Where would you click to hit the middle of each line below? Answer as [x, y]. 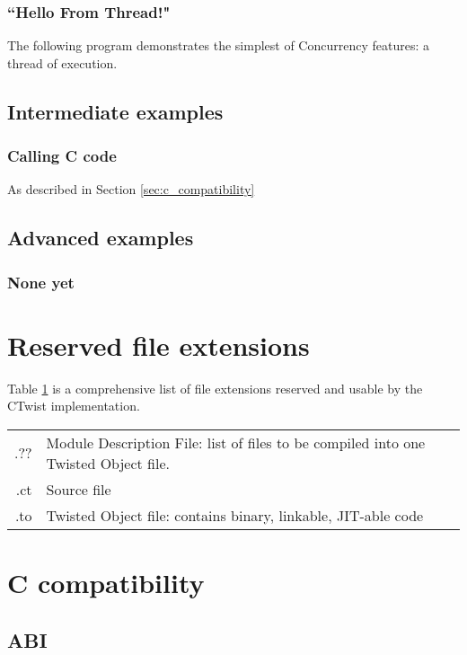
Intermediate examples [115, 111]
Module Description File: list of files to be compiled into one [236, 442]
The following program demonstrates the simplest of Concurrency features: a [218, 45]
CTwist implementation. [74, 406]
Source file [79, 489]
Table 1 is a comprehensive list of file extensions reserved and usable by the [215, 388]
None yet [41, 282]
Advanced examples [101, 238]
